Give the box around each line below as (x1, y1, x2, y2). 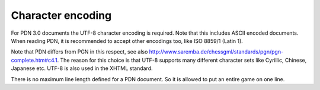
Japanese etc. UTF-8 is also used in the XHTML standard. (11, 65, 153, 72)
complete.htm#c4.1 (11, 56, 57, 64)
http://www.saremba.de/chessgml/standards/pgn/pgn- (149, 48, 284, 55)
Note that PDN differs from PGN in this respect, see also (11, 48, 148, 55)
